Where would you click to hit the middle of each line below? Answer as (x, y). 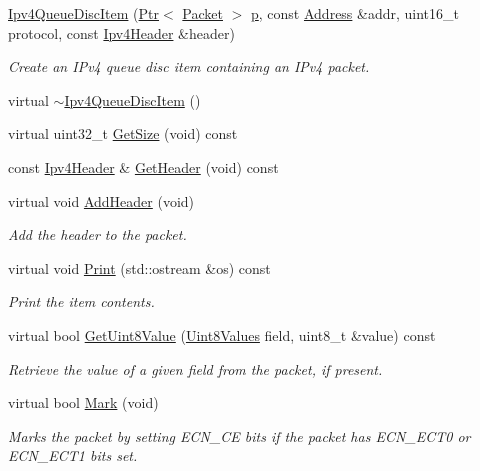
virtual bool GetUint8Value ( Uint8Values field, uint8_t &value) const (222, 334)
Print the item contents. (81, 301)
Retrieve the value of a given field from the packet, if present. (195, 368)
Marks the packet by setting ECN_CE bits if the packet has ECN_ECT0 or (239, 435)
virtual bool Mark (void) (83, 402)
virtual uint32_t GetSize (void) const (123, 133)
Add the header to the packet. (97, 234)
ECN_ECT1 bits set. (73, 455)
